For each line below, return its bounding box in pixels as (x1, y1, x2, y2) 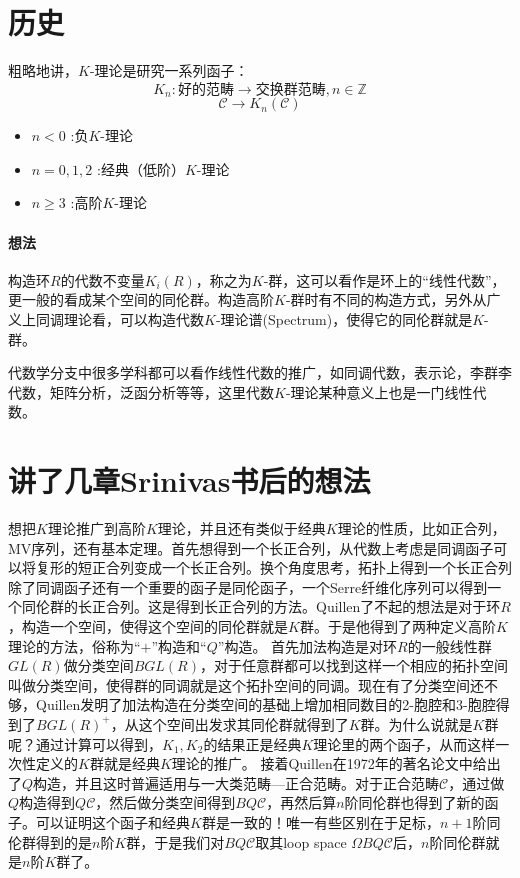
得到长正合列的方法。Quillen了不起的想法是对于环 (175, 596, 501, 617)
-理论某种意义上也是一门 (285, 381, 445, 402)
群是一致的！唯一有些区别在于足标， (201, 811, 440, 832)
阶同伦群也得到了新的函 (344, 792, 499, 813)
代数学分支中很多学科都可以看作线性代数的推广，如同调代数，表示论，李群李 (8, 362, 512, 383)
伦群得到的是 (8, 831, 92, 852)
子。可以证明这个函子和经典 (8, 811, 190, 832)
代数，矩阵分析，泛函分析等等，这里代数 (8, 381, 274, 402)
